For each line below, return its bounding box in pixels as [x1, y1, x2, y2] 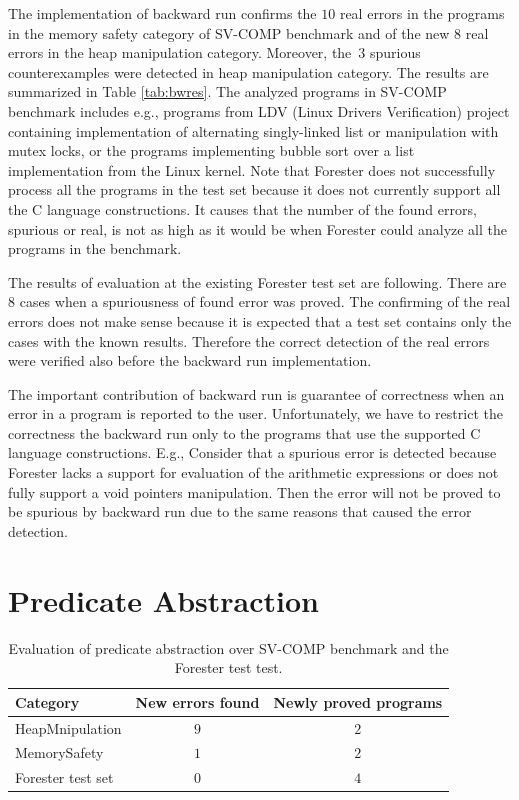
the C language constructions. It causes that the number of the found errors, [8, 198, 477, 219]
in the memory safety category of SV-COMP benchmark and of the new [8, 22, 450, 43]
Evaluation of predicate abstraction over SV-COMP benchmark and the [8, 637, 449, 658]
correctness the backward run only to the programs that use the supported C [8, 422, 481, 443]
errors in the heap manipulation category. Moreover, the [8, 42, 352, 63]
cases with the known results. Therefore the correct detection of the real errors [8, 330, 490, 351]
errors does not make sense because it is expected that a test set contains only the [8, 310, 512, 331]
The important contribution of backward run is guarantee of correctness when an [8, 383, 505, 404]
